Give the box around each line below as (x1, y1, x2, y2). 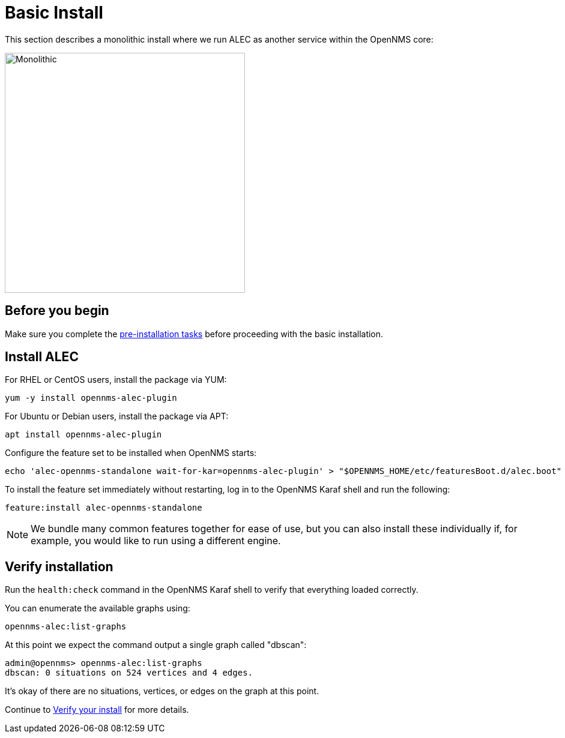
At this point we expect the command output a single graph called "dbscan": (5, 640, 307, 650)
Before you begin (5, 303, 109, 319)
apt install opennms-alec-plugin (5, 430, 162, 440)
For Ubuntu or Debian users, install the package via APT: (5, 411, 229, 422)
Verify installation (5, 559, 113, 574)
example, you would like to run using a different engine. (31, 535, 281, 547)
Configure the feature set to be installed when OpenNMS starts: (5, 448, 257, 458)
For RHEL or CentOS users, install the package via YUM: (5, 374, 227, 385)
